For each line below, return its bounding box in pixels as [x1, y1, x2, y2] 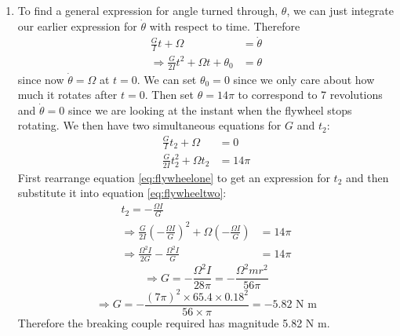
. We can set [136, 71, 197, 87]
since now [17, 71, 64, 87]
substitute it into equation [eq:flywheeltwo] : [17, 184, 227, 201]
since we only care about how [233, 71, 375, 87]
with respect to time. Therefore [149, 17, 300, 34]
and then [346, 169, 389, 185]
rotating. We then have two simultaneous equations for [17, 117, 282, 133]
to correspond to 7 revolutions [238, 86, 383, 103]
